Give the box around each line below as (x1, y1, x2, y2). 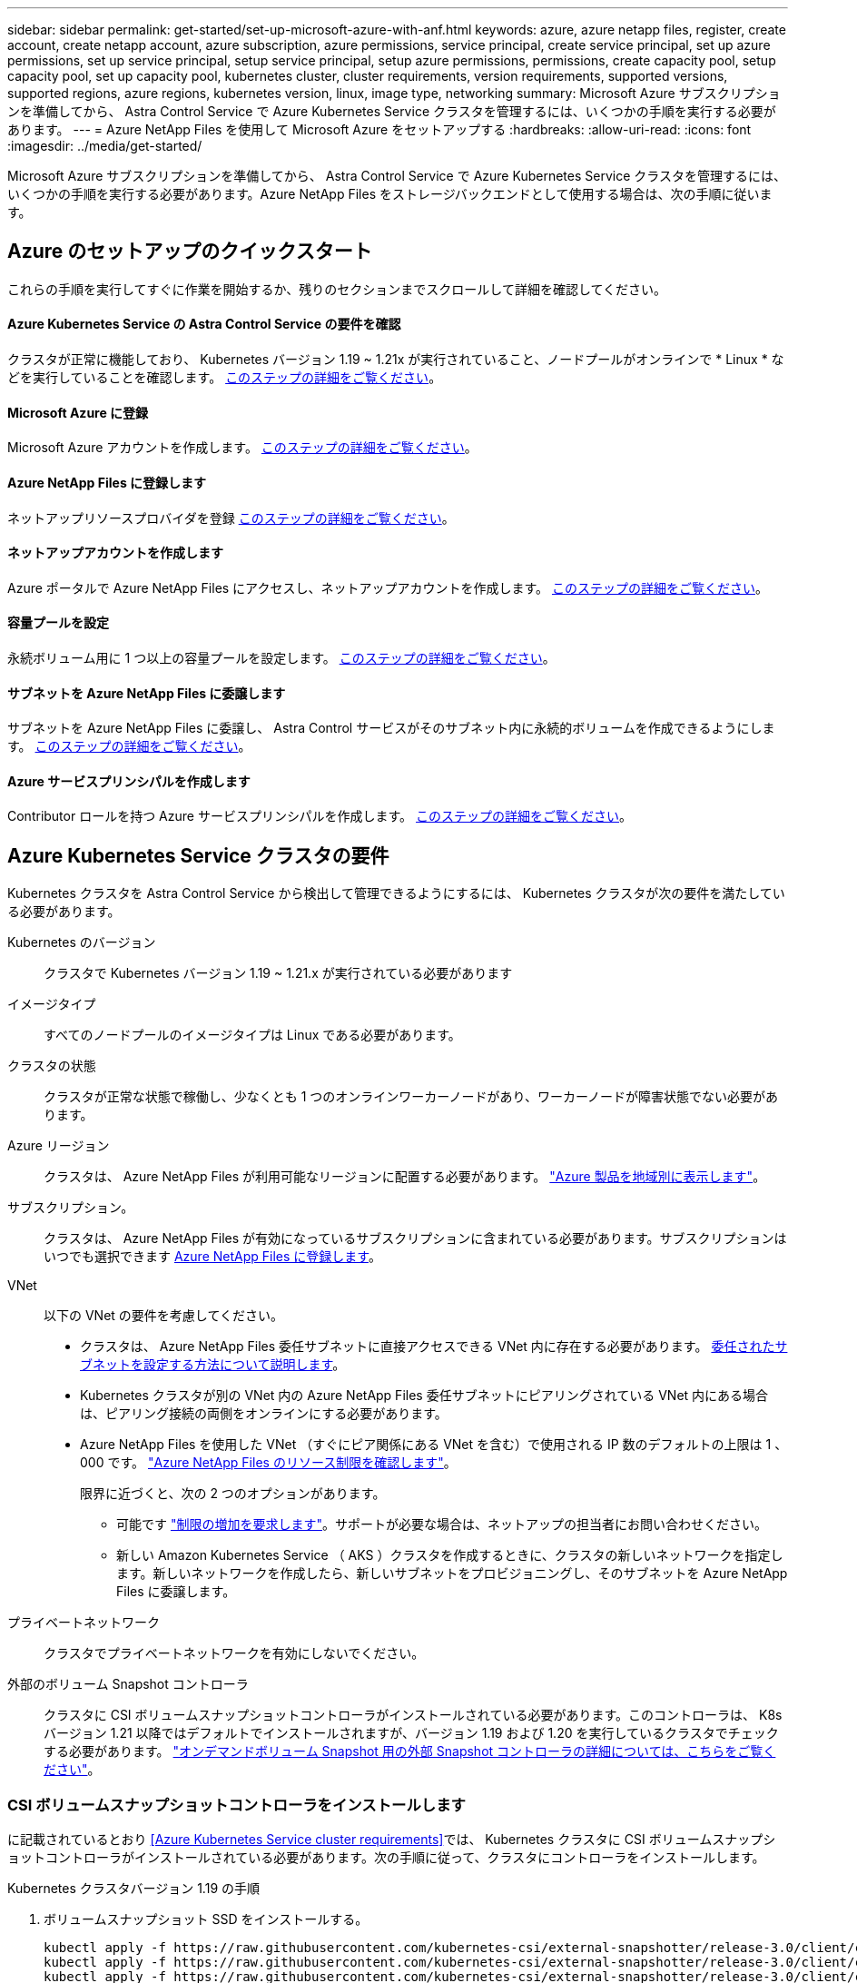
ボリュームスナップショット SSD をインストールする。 (44, 1910, 369, 1927)
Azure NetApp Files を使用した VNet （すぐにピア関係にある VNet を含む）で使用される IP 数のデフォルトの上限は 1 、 (80, 1436, 788, 1453)
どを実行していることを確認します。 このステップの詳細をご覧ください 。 (7, 370, 442, 386)
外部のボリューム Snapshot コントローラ (7, 1676, 249, 1692)
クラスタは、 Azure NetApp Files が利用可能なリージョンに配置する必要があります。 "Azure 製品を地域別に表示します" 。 (44, 1169, 766, 1185)
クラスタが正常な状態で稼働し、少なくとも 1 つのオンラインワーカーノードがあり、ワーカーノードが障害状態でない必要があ (44, 1089, 779, 1105)
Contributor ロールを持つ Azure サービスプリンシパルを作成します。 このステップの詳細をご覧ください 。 (7, 808, 633, 824)
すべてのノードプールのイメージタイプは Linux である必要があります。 (44, 1027, 461, 1043)
